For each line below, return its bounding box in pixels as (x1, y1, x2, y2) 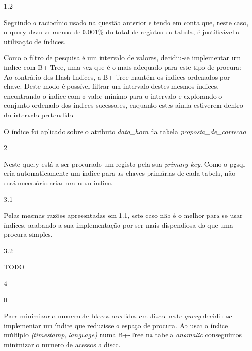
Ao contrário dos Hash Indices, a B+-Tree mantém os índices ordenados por (4, 71, 230, 82)
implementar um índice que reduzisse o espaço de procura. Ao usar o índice (4, 320, 228, 330)
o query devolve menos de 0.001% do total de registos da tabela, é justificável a (4, 27, 240, 37)
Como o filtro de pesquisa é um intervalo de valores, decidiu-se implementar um (4, 52, 241, 63)
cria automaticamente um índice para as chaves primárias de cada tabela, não (4, 168, 235, 178)
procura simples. (4, 229, 53, 239)
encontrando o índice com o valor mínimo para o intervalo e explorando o (4, 90, 222, 100)
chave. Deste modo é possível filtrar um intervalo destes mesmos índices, (4, 81, 219, 91)
